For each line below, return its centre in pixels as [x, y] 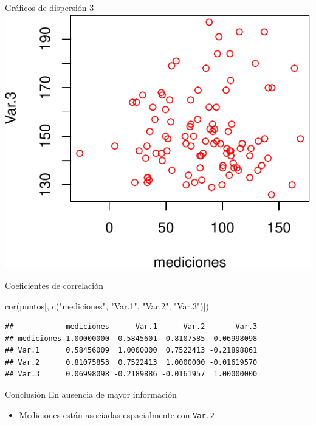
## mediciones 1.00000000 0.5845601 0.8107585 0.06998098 [131, 338]
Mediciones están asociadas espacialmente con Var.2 [117, 414]
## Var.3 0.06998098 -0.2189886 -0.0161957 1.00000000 [131, 374]
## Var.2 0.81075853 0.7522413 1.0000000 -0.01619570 [131, 362]
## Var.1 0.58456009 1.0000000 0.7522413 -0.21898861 [131, 351]
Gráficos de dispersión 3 [50, 7]
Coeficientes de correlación [54, 285]
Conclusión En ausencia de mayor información [91, 394]
